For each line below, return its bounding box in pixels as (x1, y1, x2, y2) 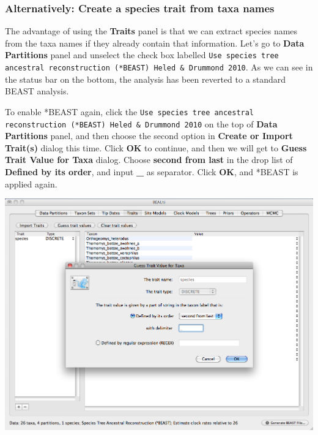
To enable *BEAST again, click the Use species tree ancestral (5, 105, 254, 118)
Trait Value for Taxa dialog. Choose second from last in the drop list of (5, 153, 293, 166)
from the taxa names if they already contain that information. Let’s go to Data (5, 36, 305, 49)
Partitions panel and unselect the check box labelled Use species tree (5, 48, 279, 61)
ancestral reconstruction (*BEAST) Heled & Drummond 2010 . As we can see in (5, 61, 313, 74)
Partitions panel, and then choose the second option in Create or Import (5, 129, 293, 142)
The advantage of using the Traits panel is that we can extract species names (5, 25, 298, 37)
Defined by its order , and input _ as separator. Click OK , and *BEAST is (5, 165, 298, 178)
